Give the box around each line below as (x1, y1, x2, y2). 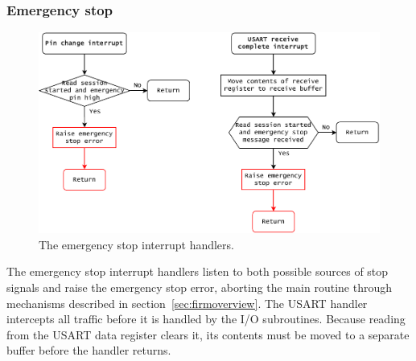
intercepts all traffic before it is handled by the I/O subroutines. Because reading (6, 310, 406, 327)
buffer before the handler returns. (6, 342, 171, 359)
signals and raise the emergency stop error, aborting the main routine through (6, 279, 392, 296)
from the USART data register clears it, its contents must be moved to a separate (6, 326, 410, 343)
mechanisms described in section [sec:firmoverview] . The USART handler (6, 294, 368, 311)
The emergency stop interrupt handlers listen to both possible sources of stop (6, 263, 389, 280)
